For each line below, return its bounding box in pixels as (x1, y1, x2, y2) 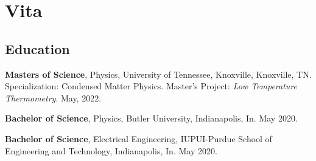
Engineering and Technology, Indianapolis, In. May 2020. (5, 144, 217, 157)
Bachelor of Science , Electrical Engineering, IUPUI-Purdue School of (5, 132, 272, 145)
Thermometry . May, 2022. (5, 91, 102, 104)
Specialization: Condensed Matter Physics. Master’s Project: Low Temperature (5, 80, 298, 92)
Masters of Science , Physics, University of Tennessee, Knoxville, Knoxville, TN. (5, 67, 312, 80)
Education (5, 39, 70, 58)
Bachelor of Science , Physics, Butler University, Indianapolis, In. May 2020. (5, 112, 298, 125)
